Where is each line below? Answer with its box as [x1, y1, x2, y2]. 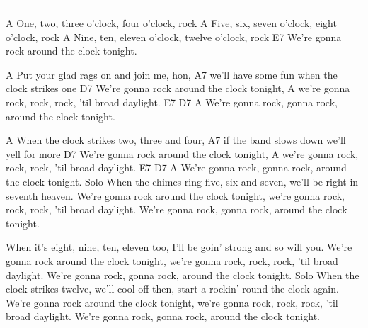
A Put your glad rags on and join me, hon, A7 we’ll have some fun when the [6, 67, 338, 81]
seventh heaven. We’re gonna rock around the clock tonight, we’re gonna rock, [6, 188, 345, 203]
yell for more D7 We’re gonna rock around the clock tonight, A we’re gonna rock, [6, 146, 359, 161]
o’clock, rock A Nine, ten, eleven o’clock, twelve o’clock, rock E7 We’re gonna [6, 29, 342, 44]
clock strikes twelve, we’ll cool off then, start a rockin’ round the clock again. [6, 281, 339, 296]
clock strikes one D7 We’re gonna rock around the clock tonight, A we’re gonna [6, 81, 350, 96]
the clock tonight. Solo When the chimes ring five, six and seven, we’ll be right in [6, 174, 359, 188]
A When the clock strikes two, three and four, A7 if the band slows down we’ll [6, 132, 346, 147]
